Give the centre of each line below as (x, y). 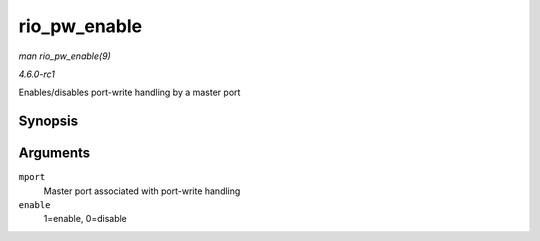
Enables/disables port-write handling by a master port (129, 92)
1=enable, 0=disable (85, 219)
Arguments (54, 153)
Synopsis (48, 121)
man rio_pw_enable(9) (65, 56)
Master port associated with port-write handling (142, 191)
